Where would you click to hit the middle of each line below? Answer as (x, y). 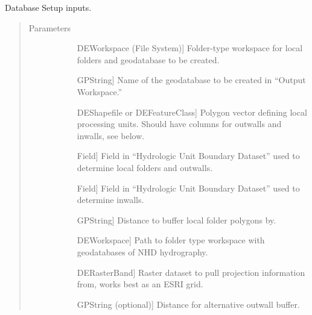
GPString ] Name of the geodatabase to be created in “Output (191, 80)
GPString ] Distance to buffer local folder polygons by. (177, 220)
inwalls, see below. (111, 135)
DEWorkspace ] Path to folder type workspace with (171, 240)
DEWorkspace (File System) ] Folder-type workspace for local (190, 48)
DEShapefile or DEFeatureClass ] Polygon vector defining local (192, 112)
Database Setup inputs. (48, 7)
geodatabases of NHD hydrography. (142, 251)
